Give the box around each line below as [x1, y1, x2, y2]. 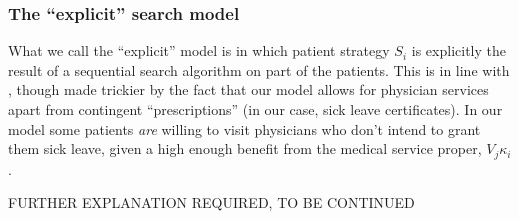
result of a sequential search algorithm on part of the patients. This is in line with [8, 59, 510, 80]
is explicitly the [411, 40, 506, 61]
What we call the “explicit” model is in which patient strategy [8, 40, 390, 61]
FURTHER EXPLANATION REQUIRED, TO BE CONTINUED [8, 192, 415, 213]
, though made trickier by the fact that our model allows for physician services [8, 79, 489, 100]
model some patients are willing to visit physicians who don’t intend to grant [8, 118, 481, 139]
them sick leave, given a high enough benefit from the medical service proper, [8, 138, 482, 159]
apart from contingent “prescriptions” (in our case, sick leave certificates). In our [8, 99, 503, 119]
